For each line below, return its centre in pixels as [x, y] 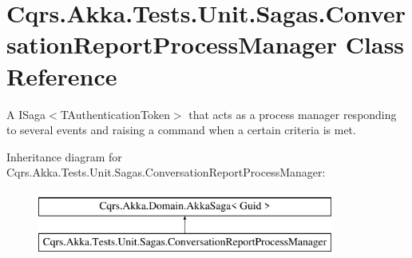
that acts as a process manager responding [293, 114]
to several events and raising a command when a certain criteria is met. [181, 130]
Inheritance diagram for [64, 156]
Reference [62, 75]
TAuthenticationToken [115, 114]
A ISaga [26, 114]
